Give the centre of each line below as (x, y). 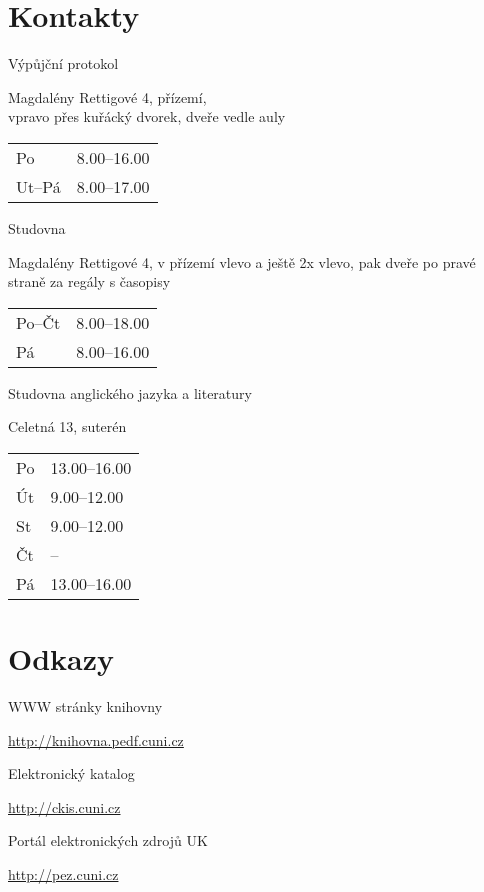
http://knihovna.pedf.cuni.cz (96, 739)
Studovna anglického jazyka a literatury (130, 392)
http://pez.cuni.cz (63, 873)
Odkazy (61, 658)
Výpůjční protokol (63, 63)
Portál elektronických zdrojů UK (108, 840)
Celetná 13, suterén (67, 426)
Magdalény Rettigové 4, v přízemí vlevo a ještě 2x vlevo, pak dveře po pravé (242, 261)
